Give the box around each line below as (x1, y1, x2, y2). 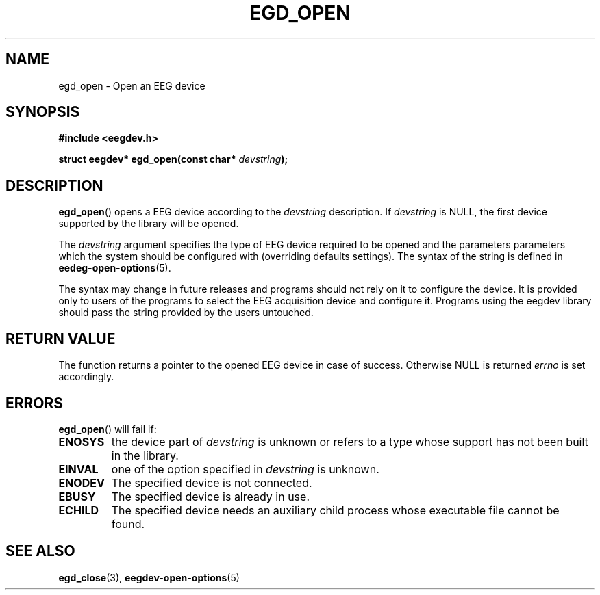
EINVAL (58, 462, 99, 476)
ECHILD (58, 503, 99, 517)
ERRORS (5, 394, 64, 412)
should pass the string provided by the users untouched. (58, 306, 314, 319)
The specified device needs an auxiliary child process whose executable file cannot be (111, 503, 560, 517)
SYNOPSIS (5, 103, 80, 121)
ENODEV (58, 475, 105, 490)
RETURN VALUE (5, 330, 116, 347)
